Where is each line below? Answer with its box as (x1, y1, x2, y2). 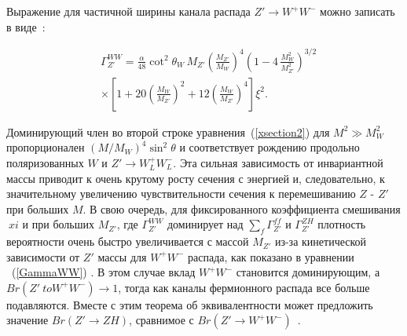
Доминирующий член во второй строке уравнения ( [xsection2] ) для (6, 123, 330, 140)
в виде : (6, 18, 46, 35)
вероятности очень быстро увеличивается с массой (6, 233, 249, 250)
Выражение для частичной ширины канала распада (6, 3, 251, 19)
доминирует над (167, 216, 244, 232)
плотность (317, 216, 366, 232)
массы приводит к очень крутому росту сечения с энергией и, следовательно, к (6, 170, 385, 186)
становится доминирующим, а (236, 264, 380, 280)
